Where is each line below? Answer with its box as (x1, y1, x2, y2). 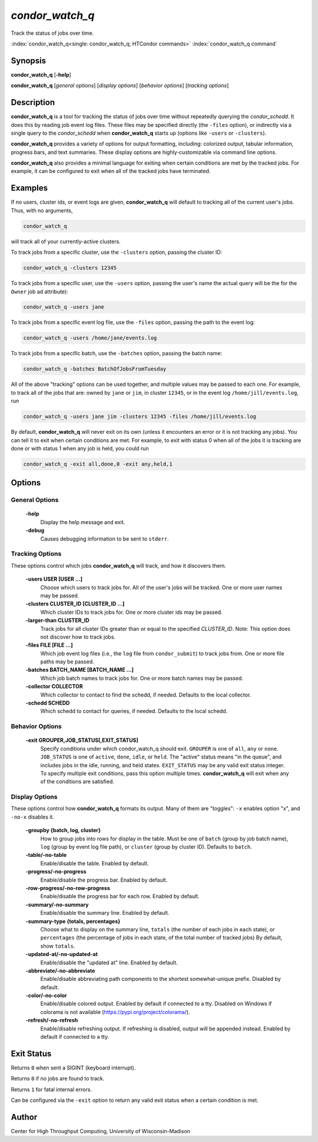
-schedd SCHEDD (25, 699, 70, 706)
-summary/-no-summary (25, 901, 89, 908)
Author (11, 1112, 38, 1122)
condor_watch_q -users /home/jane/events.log (23, 335, 157, 342)
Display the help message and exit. (40, 518, 125, 525)
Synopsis (11, 55, 47, 66)
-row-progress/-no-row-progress (25, 885, 110, 891)
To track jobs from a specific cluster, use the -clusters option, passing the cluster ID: (11, 248, 223, 256)
